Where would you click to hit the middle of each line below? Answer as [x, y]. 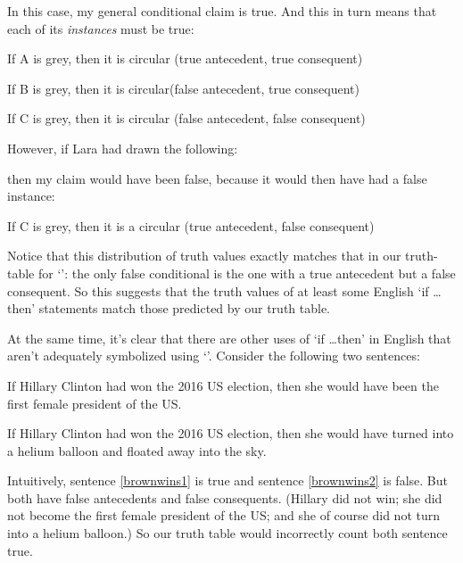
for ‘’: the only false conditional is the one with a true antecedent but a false [247, 273]
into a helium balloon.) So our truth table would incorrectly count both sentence [227, 533]
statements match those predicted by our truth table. [185, 308]
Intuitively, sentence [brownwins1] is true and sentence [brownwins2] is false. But [227, 480]
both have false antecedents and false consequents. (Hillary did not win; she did [225, 497]
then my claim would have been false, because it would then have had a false [217, 178]
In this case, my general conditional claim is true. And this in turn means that [222, 11]
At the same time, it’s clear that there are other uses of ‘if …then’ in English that [229, 338]
